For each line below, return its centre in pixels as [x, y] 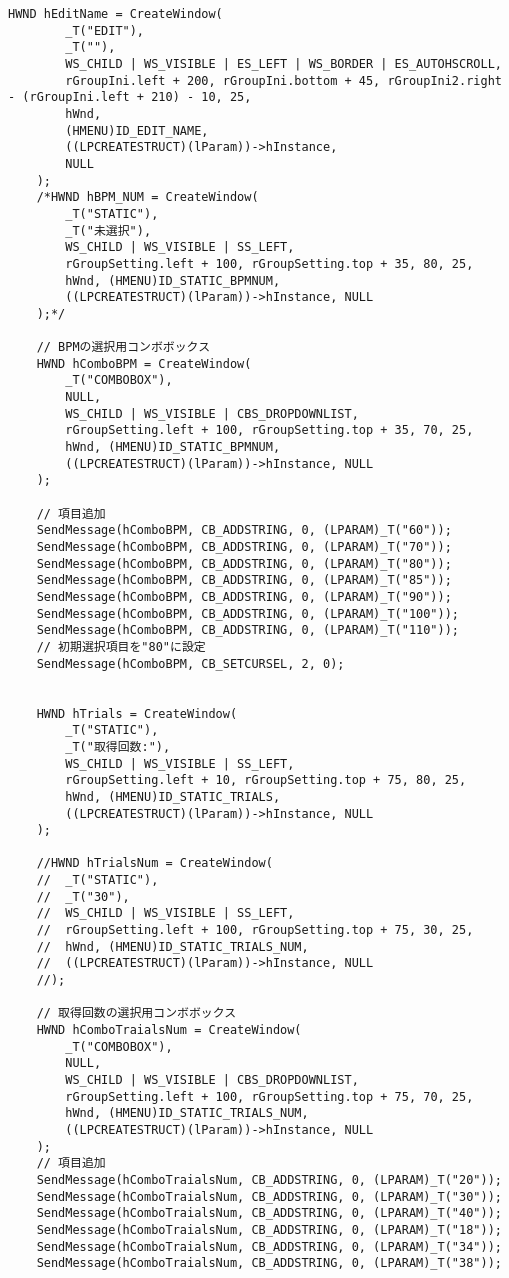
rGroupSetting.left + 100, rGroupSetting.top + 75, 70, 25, [269, 1096]
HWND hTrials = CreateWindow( [137, 713]
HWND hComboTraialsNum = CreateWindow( [169, 1030]
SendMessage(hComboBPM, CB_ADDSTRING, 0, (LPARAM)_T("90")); [244, 596]
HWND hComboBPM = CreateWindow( [144, 363]
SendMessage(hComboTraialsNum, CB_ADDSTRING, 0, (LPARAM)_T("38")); [269, 1263]
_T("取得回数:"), [118, 746]
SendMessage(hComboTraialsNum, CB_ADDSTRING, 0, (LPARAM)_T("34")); [269, 1246]
